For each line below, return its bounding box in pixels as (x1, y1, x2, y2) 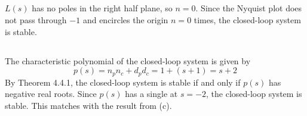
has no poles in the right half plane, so (32, 2, 173, 14)
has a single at (125, 87, 178, 100)
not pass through (5, 13, 67, 26)
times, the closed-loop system (194, 13, 301, 26)
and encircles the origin (82, 13, 168, 26)
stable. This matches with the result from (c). (5, 99, 172, 111)
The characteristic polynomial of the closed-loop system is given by (5, 54, 251, 67)
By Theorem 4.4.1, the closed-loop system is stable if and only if (5, 76, 241, 88)
